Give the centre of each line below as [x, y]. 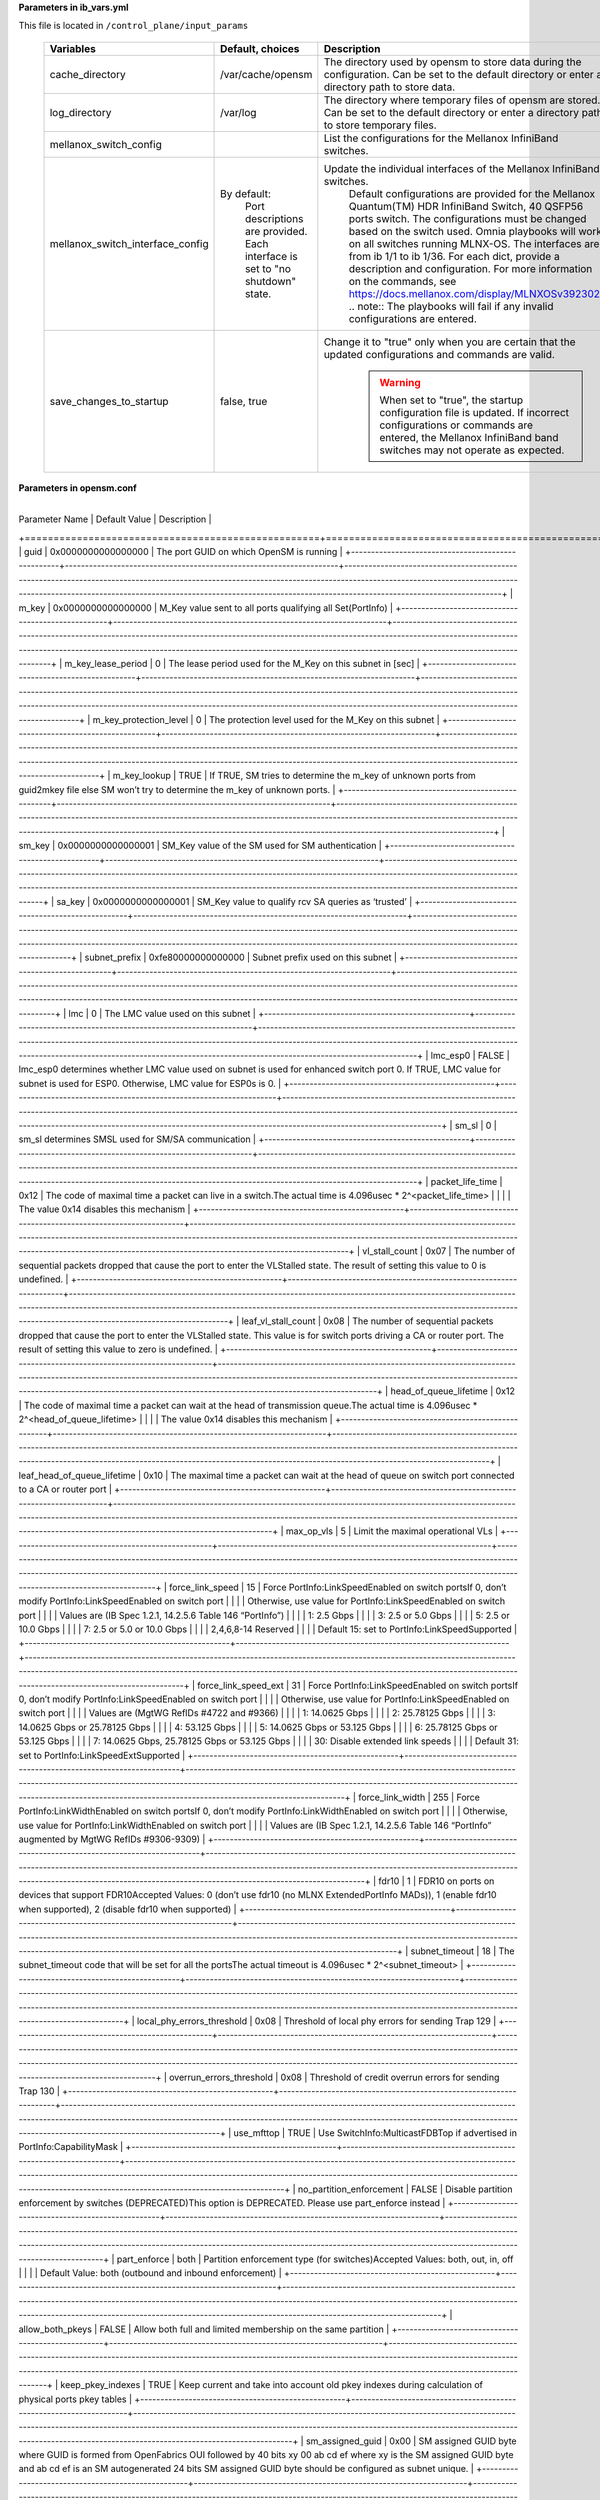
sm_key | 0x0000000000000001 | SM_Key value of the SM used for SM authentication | [200, 846]
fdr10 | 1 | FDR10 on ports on [436, 1881]
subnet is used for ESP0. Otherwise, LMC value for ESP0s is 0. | [150, 1083]
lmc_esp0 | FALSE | [470, 1056]
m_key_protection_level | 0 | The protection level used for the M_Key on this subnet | [266, 719]
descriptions [274, 218]
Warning [400, 382]
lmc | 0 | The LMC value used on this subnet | [162, 1013]
